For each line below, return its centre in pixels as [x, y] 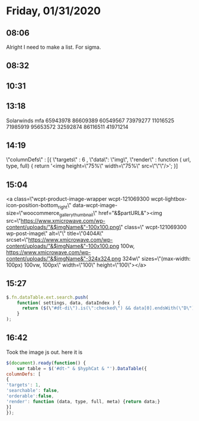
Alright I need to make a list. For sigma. [54, 47]
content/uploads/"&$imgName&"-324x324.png [64, 258]
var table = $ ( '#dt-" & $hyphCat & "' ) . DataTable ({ [82, 368]
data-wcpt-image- [95, 205]
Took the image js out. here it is [44, 352]
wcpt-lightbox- [169, 199]
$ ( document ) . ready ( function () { [46, 363]
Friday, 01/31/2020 [54, 11]
